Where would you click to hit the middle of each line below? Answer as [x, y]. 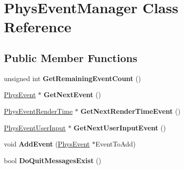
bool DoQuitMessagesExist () [53, 160]
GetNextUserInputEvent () [120, 127]
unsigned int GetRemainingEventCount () [73, 78]
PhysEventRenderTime [38, 111]
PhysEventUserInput [35, 127]
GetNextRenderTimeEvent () [130, 111]
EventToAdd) [115, 144]
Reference [38, 27]
